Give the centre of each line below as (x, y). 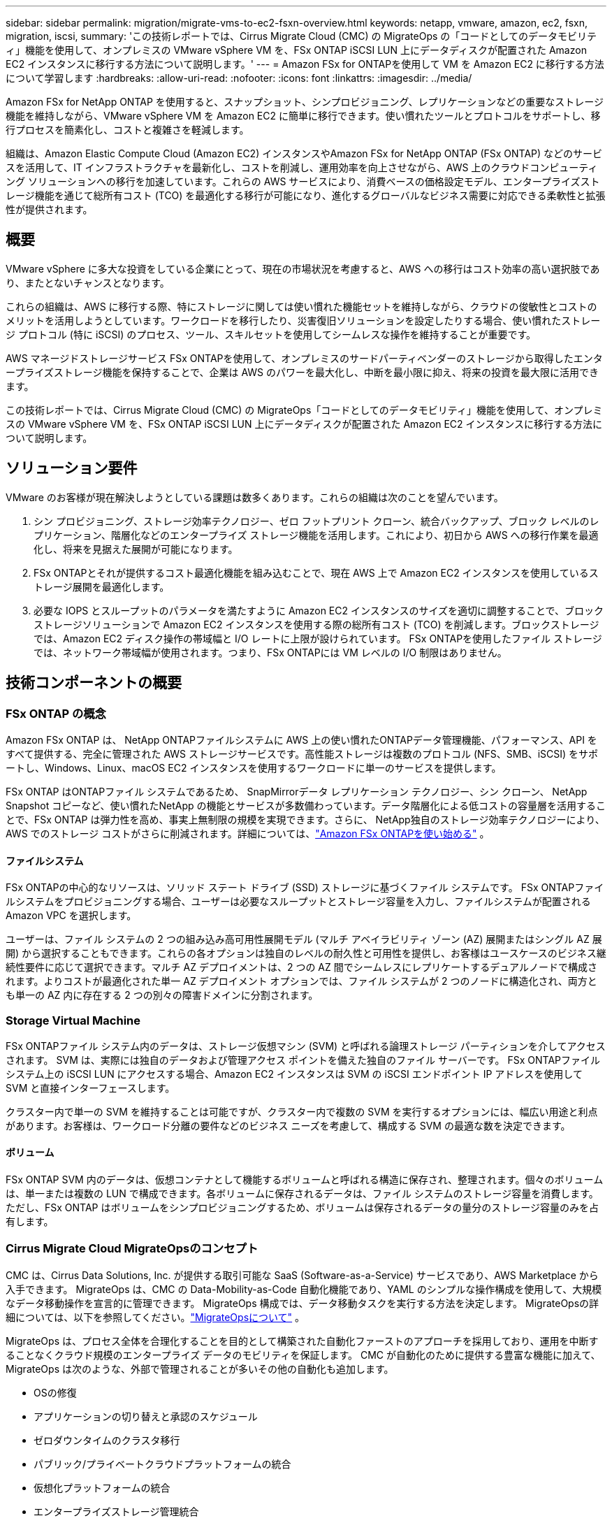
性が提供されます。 (49, 209)
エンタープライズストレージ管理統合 (116, 1511)
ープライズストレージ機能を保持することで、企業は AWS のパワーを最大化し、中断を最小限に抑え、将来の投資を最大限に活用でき (302, 372)
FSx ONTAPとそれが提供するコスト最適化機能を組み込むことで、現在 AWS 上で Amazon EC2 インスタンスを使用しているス (316, 572)
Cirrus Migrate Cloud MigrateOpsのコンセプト (132, 1249)
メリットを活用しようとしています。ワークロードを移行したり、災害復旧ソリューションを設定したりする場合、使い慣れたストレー (303, 320)
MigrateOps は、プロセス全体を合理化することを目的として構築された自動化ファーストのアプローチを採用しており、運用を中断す (302, 1341)
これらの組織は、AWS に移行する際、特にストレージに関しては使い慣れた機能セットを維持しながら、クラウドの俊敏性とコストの (301, 306)
